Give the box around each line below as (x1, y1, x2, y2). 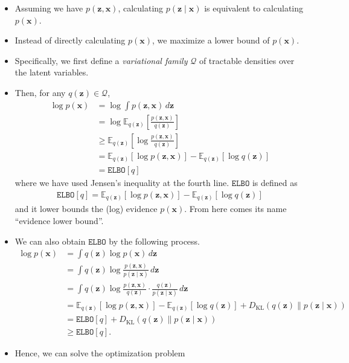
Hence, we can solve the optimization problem (14, 347, 185, 359)
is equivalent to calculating (204, 2, 304, 14)
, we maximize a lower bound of (152, 34, 270, 47)
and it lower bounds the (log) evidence (14, 202, 158, 215)
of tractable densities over (199, 54, 295, 66)
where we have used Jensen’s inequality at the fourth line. (14, 176, 229, 189)
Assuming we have (14, 2, 83, 14)
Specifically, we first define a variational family (14, 54, 188, 66)
